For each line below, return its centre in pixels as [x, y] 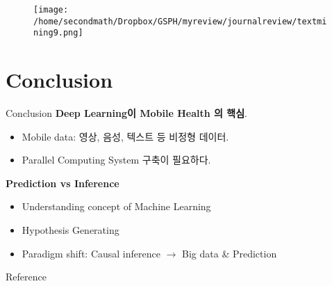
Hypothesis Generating [70, 230]
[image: [51, 10]
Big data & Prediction [230, 253]
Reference [26, 277]
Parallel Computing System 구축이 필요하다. [116, 160]
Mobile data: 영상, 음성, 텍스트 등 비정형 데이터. [125, 136]
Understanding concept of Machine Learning [116, 206]
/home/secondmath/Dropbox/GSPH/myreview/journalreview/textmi [180, 21]
